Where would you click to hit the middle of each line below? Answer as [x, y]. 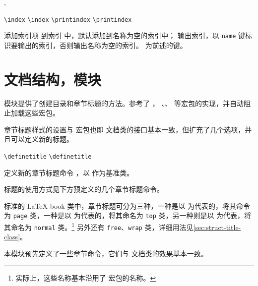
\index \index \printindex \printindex [68, 20]
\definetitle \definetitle [48, 157]
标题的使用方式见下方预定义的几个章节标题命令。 [84, 189]
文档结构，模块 [53, 79]
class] [12, 237]
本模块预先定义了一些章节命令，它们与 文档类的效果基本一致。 [106, 253]
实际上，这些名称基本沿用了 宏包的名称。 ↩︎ [86, 277]
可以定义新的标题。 [42, 139]
